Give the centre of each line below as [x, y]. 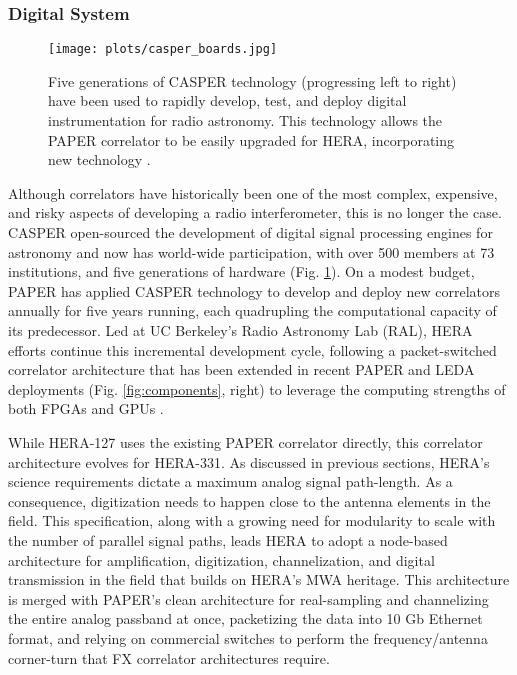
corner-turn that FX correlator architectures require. [169, 657]
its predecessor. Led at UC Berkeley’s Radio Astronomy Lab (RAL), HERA [240, 330]
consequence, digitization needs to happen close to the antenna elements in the [249, 500]
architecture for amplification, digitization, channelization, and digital [221, 559]
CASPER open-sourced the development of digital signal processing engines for [250, 232]
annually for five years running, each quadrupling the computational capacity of [252, 310]
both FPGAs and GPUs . [86, 408]
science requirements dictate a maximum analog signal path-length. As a [230, 481]
